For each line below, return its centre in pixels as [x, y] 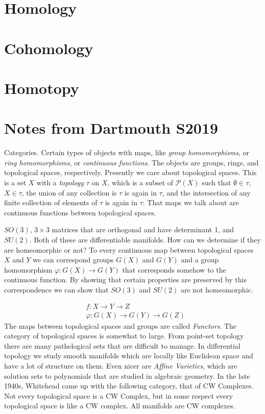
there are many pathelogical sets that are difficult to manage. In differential [122, 345]
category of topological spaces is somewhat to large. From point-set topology [124, 336]
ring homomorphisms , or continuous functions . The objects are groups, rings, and [131, 162]
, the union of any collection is [69, 192]
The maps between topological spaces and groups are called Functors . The [121, 325]
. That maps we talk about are [191, 202]
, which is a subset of [140, 182]
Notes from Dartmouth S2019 [111, 128]
